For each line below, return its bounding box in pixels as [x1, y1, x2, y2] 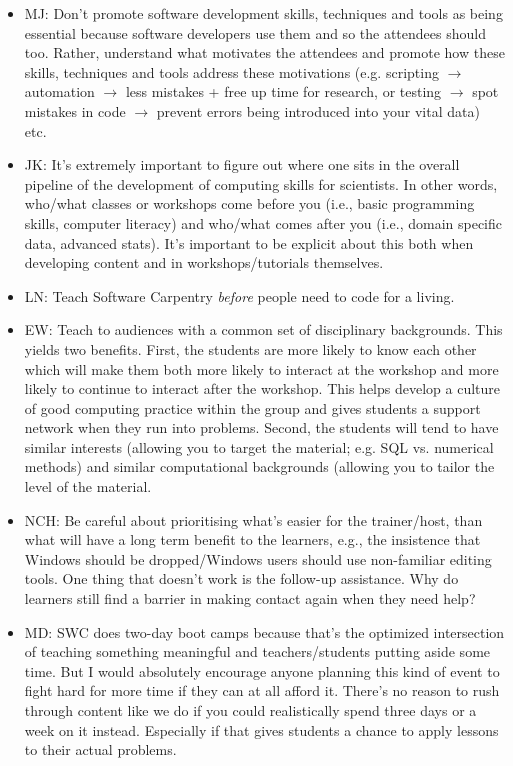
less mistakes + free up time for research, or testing [125, 81, 442, 102]
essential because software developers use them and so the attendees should [24, 22, 486, 43]
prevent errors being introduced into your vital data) [156, 100, 480, 121]
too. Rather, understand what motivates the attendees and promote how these [24, 42, 505, 63]
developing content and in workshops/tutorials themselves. [24, 252, 384, 273]
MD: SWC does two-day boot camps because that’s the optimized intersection [24, 621, 505, 642]
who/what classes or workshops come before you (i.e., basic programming [24, 193, 475, 214]
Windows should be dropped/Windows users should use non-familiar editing [24, 548, 492, 569]
